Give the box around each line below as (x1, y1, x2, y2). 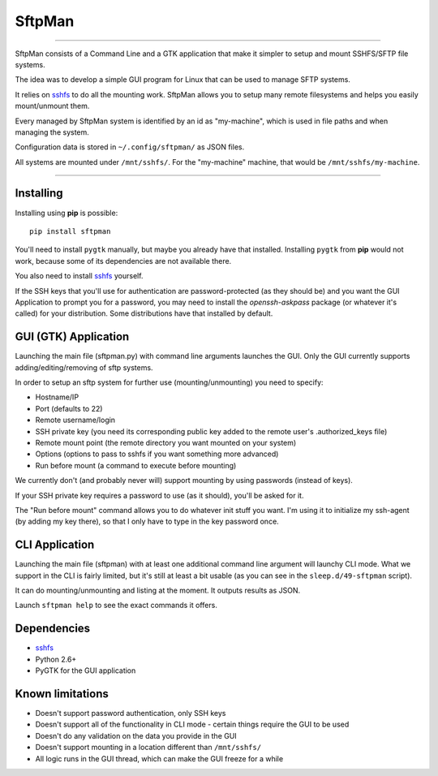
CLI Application (15, 538, 95, 552)
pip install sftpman (29, 226, 111, 235)
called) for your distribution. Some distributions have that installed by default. (15, 308, 273, 318)
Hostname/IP (35, 392, 79, 402)
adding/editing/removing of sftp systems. (15, 362, 153, 373)
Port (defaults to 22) (35, 403, 103, 413)
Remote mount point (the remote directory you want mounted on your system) (35, 438, 297, 447)
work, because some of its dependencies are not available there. (15, 256, 232, 265)
